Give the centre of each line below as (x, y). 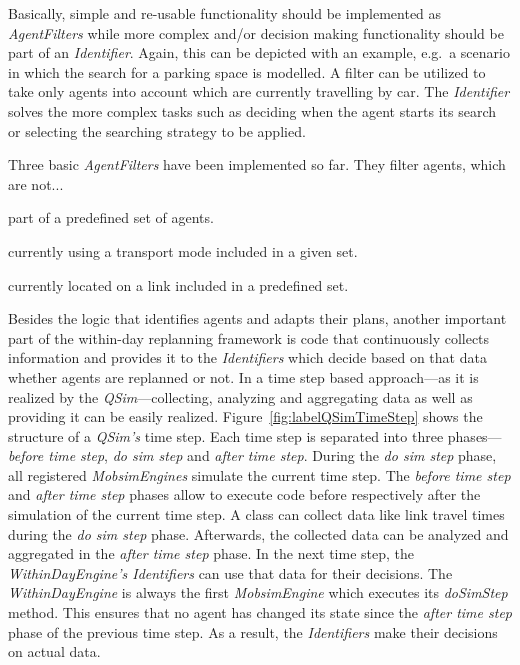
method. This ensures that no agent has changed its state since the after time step (260, 612)
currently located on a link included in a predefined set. (178, 284)
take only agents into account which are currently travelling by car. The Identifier (259, 91)
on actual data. (54, 651)
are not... (36, 183)
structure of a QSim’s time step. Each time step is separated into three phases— (255, 435)
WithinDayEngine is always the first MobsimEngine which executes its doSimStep (258, 592)
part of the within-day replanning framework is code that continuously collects (249, 337)
